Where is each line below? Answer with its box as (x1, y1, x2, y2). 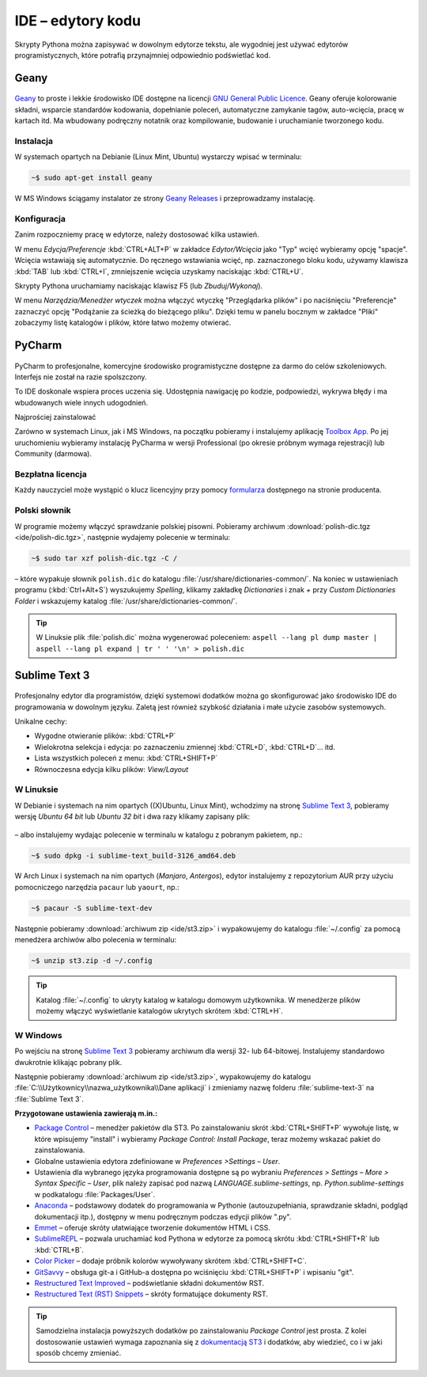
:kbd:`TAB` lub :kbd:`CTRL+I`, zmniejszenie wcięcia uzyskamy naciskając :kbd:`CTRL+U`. (14, 266, 304, 276)
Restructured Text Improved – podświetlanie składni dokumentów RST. (34, 1278, 265, 1288)
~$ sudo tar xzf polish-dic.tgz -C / (31, 553, 178, 562)
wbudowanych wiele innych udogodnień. (14, 398, 149, 407)
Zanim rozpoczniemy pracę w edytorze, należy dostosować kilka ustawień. (14, 230, 259, 239)
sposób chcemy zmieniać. (36, 1348, 122, 1357)
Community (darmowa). (14, 449, 93, 458)
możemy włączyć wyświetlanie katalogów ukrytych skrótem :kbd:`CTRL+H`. (36, 1006, 284, 1015)
